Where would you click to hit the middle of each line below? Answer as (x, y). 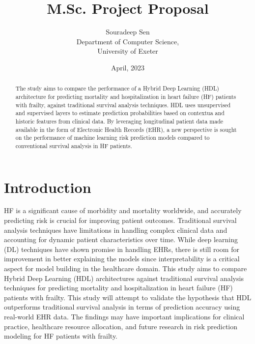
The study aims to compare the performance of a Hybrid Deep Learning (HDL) (117, 88)
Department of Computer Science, (128, 41)
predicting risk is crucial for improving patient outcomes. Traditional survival (120, 220)
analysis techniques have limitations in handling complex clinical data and (116, 230)
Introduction (48, 187)
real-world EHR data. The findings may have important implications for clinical (124, 317)
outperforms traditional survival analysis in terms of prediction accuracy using (122, 307)
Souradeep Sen (128, 32)
